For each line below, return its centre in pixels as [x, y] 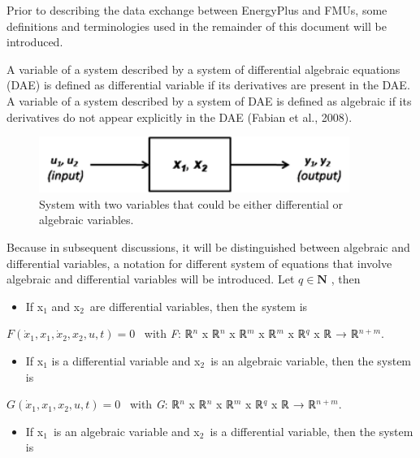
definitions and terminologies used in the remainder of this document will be [197, 26]
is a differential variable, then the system [312, 431]
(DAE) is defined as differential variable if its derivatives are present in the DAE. [208, 85]
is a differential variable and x [126, 360]
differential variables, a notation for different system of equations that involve [199, 263]
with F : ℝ [169, 333]
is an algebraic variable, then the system [311, 360]
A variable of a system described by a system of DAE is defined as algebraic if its [209, 100]
